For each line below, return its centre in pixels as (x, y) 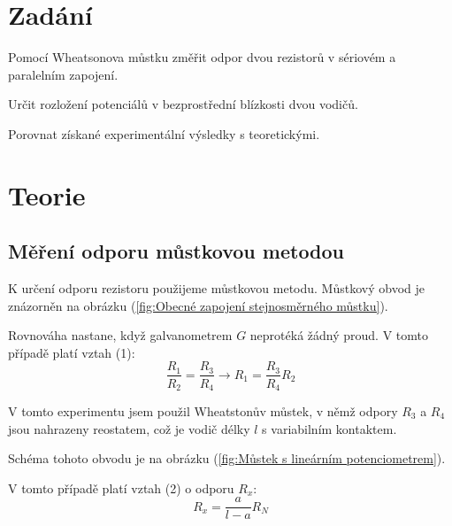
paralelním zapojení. (63, 74)
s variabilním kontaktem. (329, 428)
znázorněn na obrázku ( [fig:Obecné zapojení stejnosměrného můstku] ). (198, 305)
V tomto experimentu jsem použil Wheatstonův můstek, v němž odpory (203, 410)
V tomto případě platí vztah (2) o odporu (121, 487)
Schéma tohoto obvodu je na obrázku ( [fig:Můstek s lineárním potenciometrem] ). (227, 458)
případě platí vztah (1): (72, 352)
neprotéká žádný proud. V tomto (339, 335)
